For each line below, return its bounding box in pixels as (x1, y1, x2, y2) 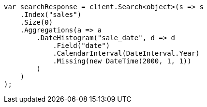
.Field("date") (53, 42, 110, 49)
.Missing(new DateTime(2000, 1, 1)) (53, 57, 192, 65)
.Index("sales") (20, 11, 82, 18)
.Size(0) (20, 18, 53, 26)
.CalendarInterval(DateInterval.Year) (53, 49, 200, 57)
